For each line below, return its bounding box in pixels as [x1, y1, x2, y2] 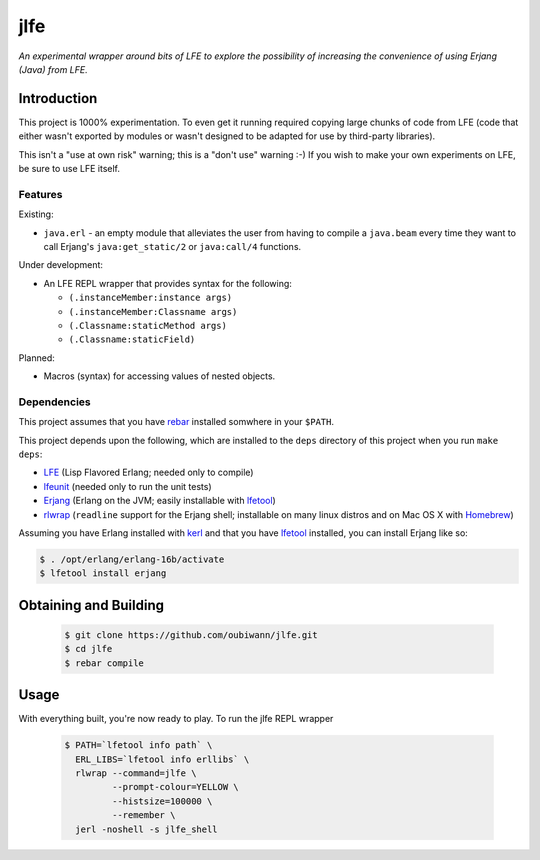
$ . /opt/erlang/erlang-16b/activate [39, 553, 225, 565]
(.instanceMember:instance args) [68, 292, 233, 304]
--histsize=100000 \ [111, 795, 213, 807]
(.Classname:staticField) [68, 334, 196, 345]
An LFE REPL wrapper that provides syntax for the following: [43, 277, 292, 289]
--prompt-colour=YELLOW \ [111, 781, 239, 793]
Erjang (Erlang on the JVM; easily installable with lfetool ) [43, 495, 277, 507]
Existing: [18, 208, 54, 220]
